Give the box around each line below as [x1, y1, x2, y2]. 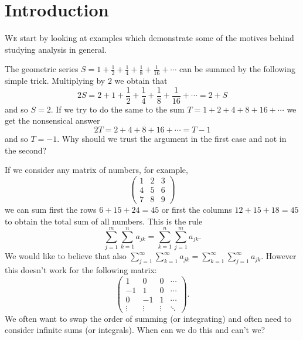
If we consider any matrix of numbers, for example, [5, 164, 188, 176]
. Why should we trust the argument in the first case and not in [57, 132, 287, 144]
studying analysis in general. [5, 43, 107, 55]
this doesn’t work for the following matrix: [5, 264, 157, 276]
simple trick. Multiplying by [5, 74, 105, 87]
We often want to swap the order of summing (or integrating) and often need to [5, 312, 292, 324]
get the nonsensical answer [5, 114, 100, 127]
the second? [5, 144, 47, 156]
